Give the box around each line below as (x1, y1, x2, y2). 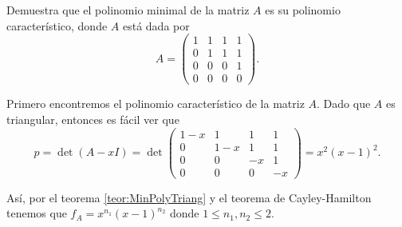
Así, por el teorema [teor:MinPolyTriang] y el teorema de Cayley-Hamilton (6, 189, 372, 205)
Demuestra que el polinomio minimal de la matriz (6, 2, 250, 18)
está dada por (122, 17, 190, 34)
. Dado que (317, 95, 371, 112)
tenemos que (6, 205, 67, 221)
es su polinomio (265, 2, 341, 18)
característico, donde (6, 17, 108, 34)
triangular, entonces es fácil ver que (6, 110, 179, 127)
